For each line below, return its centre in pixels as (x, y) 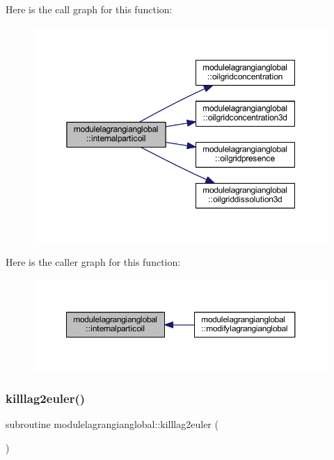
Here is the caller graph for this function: (93, 261)
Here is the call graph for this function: (89, 9)
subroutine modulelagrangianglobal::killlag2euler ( (112, 424)
